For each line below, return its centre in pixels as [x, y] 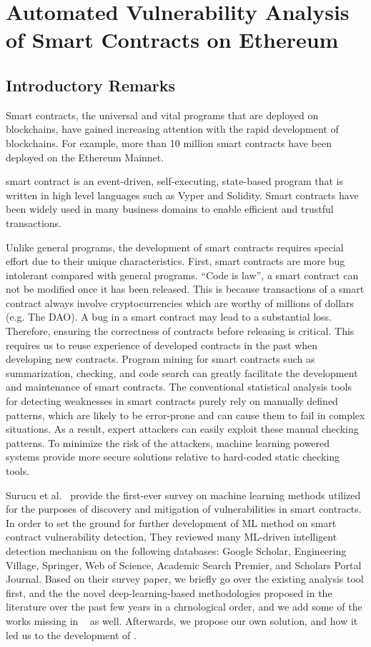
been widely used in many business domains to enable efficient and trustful [170, 209]
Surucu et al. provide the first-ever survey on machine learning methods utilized [183, 495]
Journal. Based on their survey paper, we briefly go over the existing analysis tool [185, 579]
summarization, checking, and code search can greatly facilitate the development [182, 372]
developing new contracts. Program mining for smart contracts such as [160, 359]
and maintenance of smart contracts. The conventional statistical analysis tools [179, 387]
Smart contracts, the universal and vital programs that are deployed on [162, 115]
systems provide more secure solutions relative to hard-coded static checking [173, 457]
